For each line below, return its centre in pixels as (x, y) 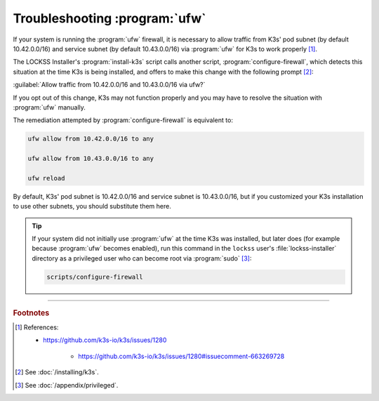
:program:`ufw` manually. (49, 107)
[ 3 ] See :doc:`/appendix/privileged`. (67, 385)
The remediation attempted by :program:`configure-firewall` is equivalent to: (123, 120)
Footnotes (31, 313)
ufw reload (46, 178)
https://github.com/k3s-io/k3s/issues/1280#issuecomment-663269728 (181, 356)
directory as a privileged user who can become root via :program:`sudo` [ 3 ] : (142, 258)
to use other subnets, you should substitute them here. (92, 206)
